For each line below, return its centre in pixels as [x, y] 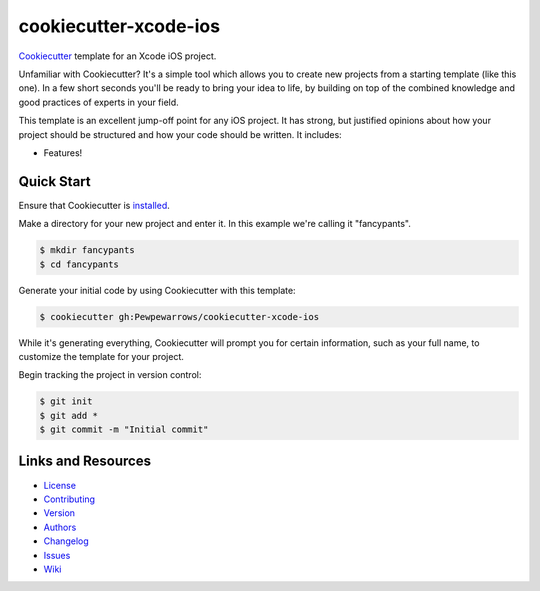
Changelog [66, 541]
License [60, 485]
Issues [57, 555]
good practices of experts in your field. [98, 102]
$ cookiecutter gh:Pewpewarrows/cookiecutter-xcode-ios [179, 316]
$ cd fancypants [79, 264]
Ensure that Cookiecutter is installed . [94, 205]
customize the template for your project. [101, 356]
